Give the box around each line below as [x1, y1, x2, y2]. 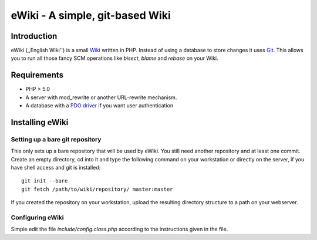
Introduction [11, 31, 58, 41]
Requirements [11, 70, 64, 80]
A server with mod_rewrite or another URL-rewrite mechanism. [25, 94, 177, 101]
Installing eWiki [11, 117, 69, 127]
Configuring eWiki [11, 214, 64, 222]
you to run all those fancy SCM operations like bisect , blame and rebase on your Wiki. [11, 55, 218, 62]
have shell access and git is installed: [11, 164, 101, 171]
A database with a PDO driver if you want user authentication [25, 102, 173, 109]
